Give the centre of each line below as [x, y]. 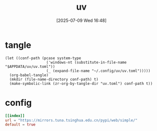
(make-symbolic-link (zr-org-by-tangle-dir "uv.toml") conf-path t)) [81, 83]
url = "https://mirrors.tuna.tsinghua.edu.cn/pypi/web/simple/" [71, 120]
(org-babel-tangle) [29, 75]
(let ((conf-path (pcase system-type [43, 58]
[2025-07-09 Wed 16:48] [81, 20]
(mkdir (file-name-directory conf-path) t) [54, 79]
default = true [20, 125]
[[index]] [15, 115]
